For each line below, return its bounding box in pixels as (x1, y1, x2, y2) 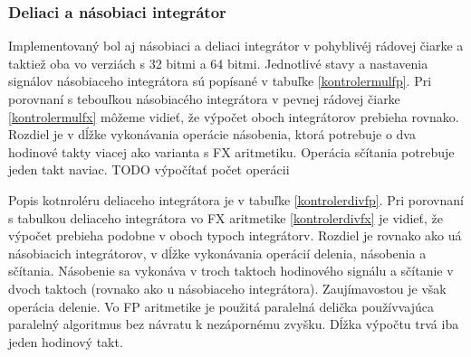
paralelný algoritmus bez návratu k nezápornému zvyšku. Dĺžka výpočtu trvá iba (8, 315, 459, 334)
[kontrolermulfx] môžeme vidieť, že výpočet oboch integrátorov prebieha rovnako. (8, 107, 459, 126)
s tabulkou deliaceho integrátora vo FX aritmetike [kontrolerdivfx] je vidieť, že (8, 208, 443, 227)
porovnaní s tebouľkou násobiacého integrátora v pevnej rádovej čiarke (8, 89, 400, 108)
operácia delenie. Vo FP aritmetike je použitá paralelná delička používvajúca (8, 296, 434, 315)
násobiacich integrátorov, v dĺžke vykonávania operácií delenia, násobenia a (8, 243, 427, 262)
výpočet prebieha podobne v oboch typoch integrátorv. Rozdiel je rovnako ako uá (8, 226, 462, 245)
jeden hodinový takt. (8, 332, 123, 351)
